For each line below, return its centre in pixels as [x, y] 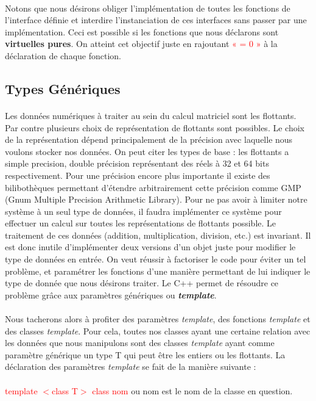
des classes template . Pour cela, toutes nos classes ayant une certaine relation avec [158, 331]
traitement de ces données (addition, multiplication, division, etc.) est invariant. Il [158, 235]
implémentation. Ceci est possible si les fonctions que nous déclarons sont [142, 31]
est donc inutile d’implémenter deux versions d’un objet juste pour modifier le [150, 247]
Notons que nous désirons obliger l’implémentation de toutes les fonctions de [148, 8]
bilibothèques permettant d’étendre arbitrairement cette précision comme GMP [153, 187]
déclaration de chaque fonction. [63, 55]
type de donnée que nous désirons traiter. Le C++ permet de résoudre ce [142, 283]
